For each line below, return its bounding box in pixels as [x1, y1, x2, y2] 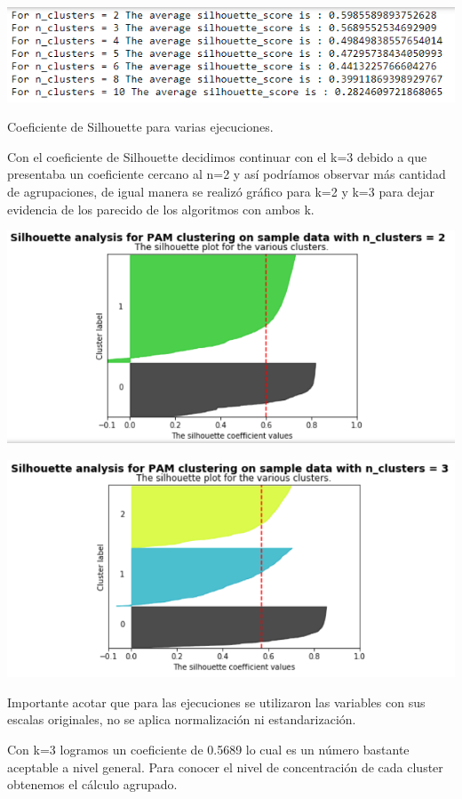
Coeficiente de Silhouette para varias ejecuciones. [7, 117, 274, 136]
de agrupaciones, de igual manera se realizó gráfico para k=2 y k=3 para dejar [7, 182, 435, 201]
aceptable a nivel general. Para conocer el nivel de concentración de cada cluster [7, 757, 443, 776]
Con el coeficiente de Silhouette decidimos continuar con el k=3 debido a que [7, 147, 427, 165]
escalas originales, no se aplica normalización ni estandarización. [7, 710, 356, 729]
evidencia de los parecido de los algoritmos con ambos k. [7, 199, 315, 218]
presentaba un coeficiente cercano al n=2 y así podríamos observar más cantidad [7, 165, 446, 183]
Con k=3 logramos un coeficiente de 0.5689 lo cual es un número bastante [7, 739, 410, 758]
